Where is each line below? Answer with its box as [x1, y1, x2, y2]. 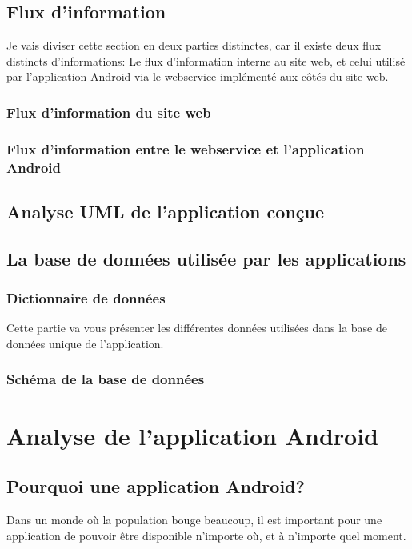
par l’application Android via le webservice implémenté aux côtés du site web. [6, 68, 389, 85]
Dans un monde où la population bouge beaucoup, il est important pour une [6, 511, 382, 527]
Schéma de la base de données [6, 369, 205, 389]
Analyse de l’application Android [6, 419, 378, 451]
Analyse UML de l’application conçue [6, 198, 325, 223]
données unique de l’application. [6, 335, 164, 351]
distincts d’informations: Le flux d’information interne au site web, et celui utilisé [6, 52, 406, 69]
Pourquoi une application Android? [6, 474, 305, 499]
